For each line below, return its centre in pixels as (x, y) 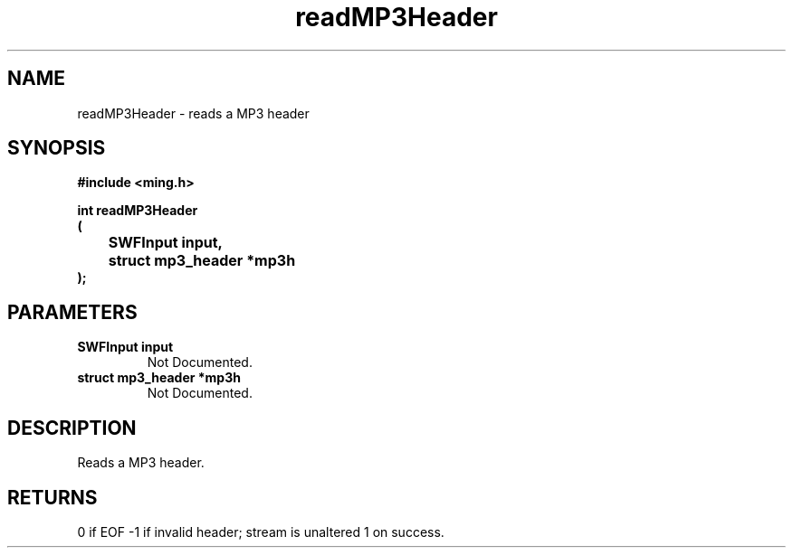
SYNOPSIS (57, 148)
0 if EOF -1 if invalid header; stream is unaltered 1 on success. (261, 531)
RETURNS (53, 497)
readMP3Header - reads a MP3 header (193, 113)
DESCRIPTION (72, 428)
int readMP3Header (138, 211)
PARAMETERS (72, 312)
